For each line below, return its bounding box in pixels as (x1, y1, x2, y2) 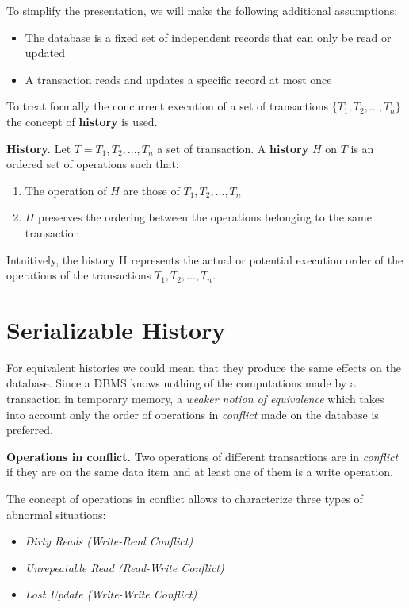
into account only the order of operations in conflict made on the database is (6, 406, 379, 422)
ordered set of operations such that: (6, 156, 179, 172)
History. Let (6, 140, 71, 156)
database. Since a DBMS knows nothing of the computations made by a (6, 375, 356, 391)
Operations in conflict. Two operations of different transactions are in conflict (6, 448, 399, 464)
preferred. (6, 421, 53, 438)
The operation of (25, 182, 107, 198)
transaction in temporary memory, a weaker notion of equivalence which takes (6, 391, 384, 407)
